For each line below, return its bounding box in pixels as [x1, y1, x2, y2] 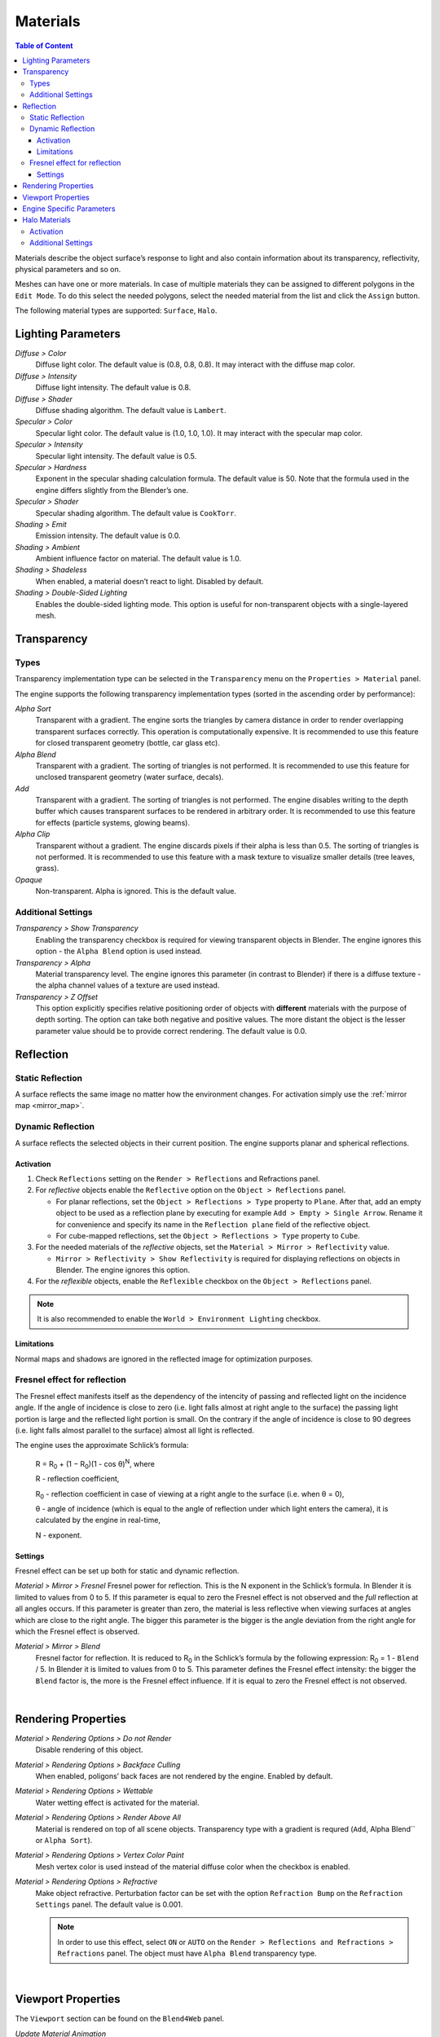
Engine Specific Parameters [22, 204, 116, 213]
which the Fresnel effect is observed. [15, 1626, 140, 1637]
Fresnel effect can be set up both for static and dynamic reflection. [15, 1566, 240, 1576]
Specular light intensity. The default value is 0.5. [35, 451, 197, 460]
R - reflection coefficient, [35, 1474, 120, 1484]
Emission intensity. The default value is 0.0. [35, 530, 181, 541]
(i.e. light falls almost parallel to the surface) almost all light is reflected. [15, 1425, 254, 1435]
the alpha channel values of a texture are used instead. [35, 980, 220, 990]
